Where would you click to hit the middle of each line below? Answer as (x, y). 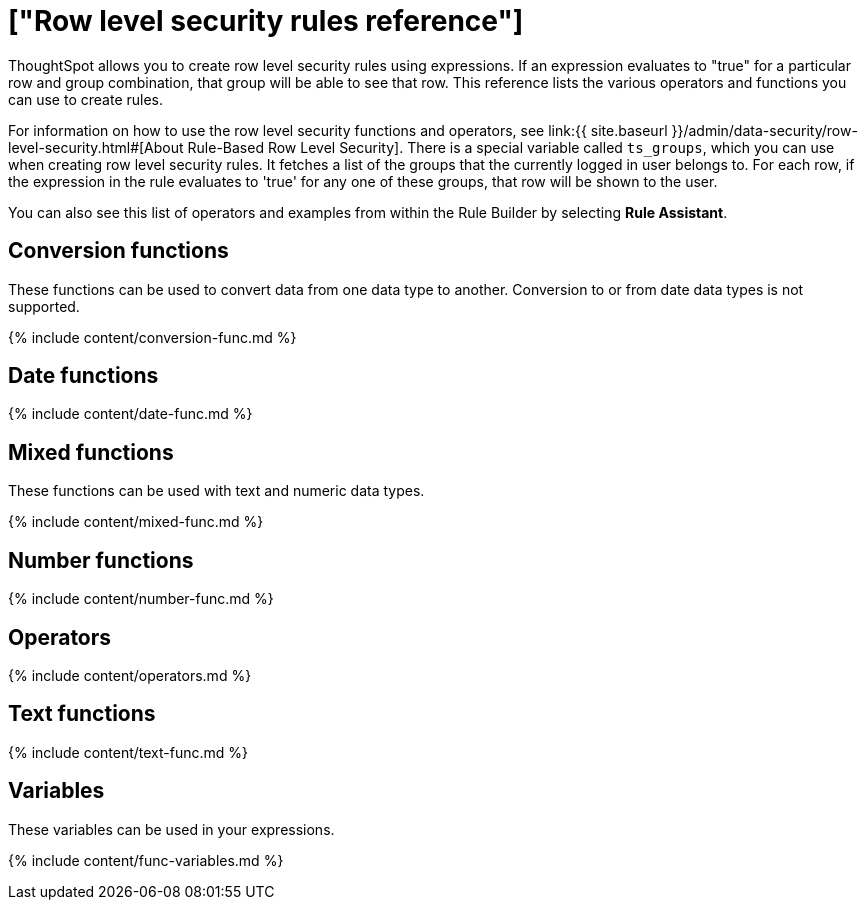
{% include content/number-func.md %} (141, 599)
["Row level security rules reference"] (266, 21)
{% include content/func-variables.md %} (146, 860)
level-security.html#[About (96, 147)
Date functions (83, 376)
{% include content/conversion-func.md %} (152, 337)
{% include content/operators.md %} (130, 675)
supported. (44, 306)
